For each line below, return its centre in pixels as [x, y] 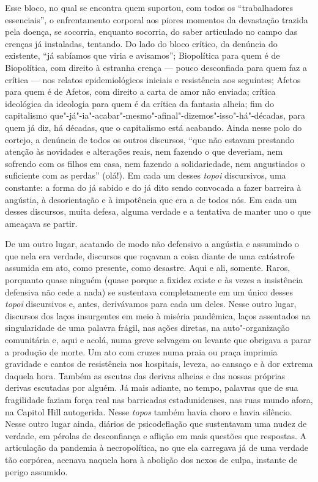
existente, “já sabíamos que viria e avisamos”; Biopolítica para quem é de [142, 55]
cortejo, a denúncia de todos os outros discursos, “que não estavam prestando [150, 139]
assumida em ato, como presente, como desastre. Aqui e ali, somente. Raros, [148, 268]
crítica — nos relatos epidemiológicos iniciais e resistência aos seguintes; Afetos [153, 79]
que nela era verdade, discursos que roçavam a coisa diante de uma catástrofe [150, 255]
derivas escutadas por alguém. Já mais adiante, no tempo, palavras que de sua [152, 387]
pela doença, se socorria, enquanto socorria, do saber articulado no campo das [151, 32]
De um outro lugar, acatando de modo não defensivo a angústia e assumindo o [152, 244]
